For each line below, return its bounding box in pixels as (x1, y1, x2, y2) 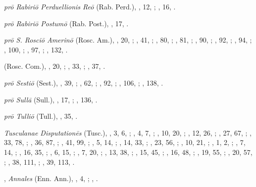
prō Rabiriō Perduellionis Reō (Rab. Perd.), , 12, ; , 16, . (4, 1, 176, 11)
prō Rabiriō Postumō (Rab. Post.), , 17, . (4, 18, 129, 28)
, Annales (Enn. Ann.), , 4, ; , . (4, 173, 98, 184)
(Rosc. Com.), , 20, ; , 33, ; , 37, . (4, 61, 105, 71)
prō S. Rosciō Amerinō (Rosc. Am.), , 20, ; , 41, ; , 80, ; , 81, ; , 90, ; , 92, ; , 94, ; (4, 35, 252, 45)
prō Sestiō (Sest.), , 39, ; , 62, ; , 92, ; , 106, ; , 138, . (4, 77, 163, 88)
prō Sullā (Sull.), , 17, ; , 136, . (4, 94, 98, 104)
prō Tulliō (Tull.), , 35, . (4, 111, 78, 121)
